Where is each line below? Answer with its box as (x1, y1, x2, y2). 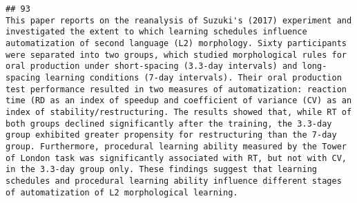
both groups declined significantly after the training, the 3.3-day (6, 118, 332, 129)
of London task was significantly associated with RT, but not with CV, (6, 153, 347, 163)
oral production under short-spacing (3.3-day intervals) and (6, 61, 298, 72)
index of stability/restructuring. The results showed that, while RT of (6, 107, 352, 117)
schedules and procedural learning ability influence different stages (6, 175, 342, 186)
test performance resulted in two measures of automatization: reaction (6, 84, 347, 94)
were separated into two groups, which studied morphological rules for (6, 50, 347, 60)
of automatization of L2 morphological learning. (6, 187, 238, 197)
